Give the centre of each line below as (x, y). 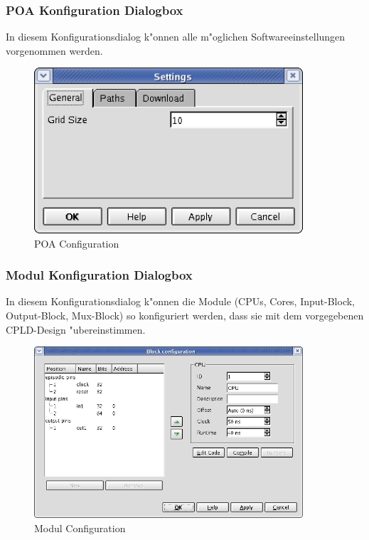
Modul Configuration (80, 528)
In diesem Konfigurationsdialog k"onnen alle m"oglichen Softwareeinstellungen (176, 37)
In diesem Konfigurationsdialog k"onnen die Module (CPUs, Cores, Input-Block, (180, 301)
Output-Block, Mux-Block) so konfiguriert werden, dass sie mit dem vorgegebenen (185, 315)
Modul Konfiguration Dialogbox (99, 275)
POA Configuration (77, 243)
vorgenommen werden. (54, 50)
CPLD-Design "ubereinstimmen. (76, 329)
